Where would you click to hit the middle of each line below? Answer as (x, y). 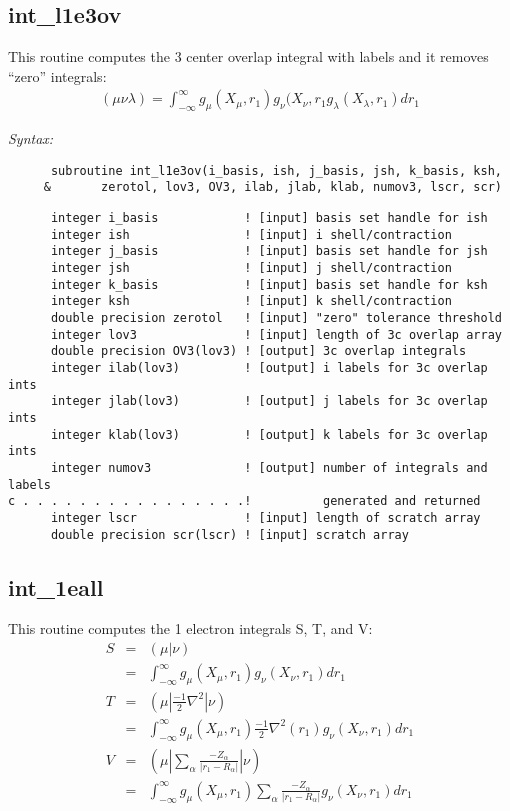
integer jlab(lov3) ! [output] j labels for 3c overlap (269, 401)
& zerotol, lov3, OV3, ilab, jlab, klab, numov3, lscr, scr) (272, 187)
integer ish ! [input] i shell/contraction (251, 234)
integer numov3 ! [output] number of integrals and (269, 467)
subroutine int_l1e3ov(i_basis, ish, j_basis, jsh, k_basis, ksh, (276, 170)
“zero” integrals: (57, 75)
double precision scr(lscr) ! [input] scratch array (229, 534)
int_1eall (56, 586)
